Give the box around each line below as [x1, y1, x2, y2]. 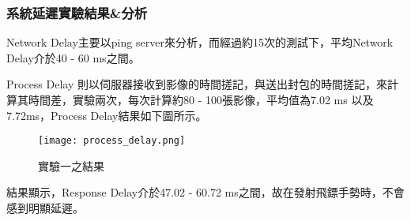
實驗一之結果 [38, 157, 104, 174]
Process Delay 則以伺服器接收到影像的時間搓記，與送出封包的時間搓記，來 [6, 76, 388, 92]
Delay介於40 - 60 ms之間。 [6, 49, 140, 66]
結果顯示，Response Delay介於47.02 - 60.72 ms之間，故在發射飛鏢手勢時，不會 [6, 184, 405, 200]
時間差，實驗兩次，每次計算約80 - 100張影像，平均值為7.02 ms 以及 [28, 92, 374, 107]
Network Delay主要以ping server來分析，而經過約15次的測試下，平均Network [6, 34, 394, 51]
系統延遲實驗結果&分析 [6, 2, 148, 22]
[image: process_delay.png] [38, 135, 186, 147]
